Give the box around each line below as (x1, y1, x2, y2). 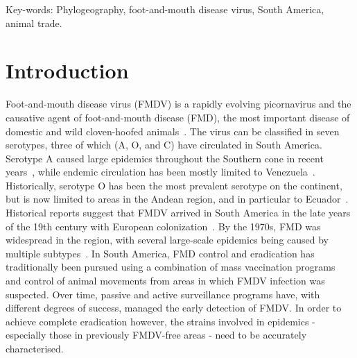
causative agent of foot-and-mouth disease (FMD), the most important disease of (6, 110, 350, 124)
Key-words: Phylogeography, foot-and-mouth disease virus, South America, (6, 2, 324, 16)
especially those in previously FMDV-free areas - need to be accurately (6, 327, 307, 342)
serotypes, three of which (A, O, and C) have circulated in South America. (6, 137, 322, 152)
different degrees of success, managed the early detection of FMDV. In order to (6, 300, 342, 315)
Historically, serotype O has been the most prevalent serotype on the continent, (6, 178, 342, 192)
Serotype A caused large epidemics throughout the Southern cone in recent (6, 151, 324, 165)
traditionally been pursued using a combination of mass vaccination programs (6, 259, 336, 274)
